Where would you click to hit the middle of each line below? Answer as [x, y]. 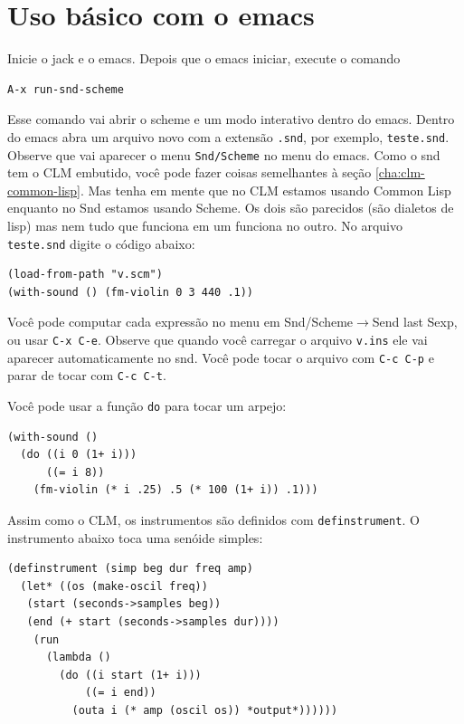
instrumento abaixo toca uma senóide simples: [135, 537]
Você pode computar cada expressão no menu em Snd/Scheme [180, 322]
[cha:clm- [400, 172]
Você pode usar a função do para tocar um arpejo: [147, 405]
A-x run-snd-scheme [66, 89]
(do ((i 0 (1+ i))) [79, 455]
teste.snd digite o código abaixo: [101, 243]
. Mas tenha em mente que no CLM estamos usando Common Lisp [265, 190]
